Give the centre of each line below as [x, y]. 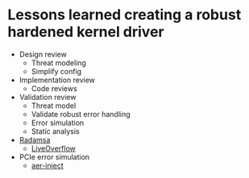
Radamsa [35, 139]
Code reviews [54, 88]
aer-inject [47, 165]
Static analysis [55, 131]
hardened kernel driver [86, 32]
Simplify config [56, 71]
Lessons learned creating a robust [124, 15]
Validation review [48, 97]
